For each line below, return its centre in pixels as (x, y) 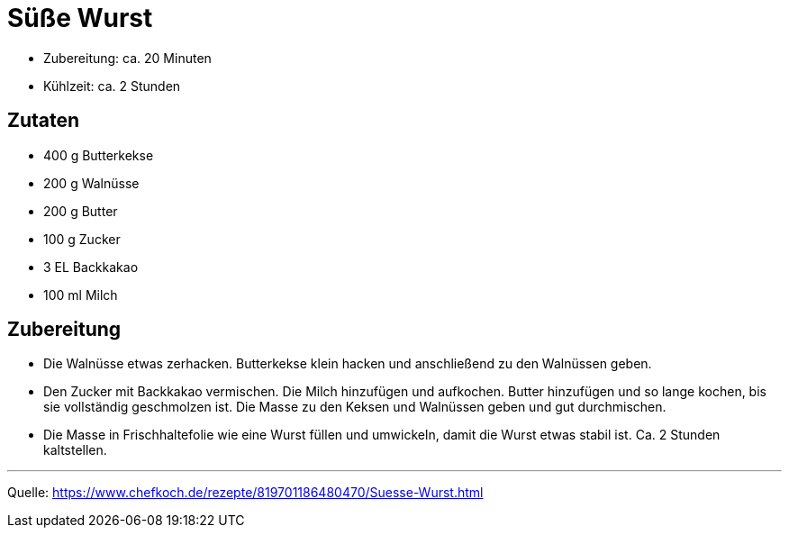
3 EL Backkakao (91, 267)
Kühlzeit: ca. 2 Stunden (112, 86)
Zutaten (44, 121)
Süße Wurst (80, 18)
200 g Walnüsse (91, 183)
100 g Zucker (82, 239)
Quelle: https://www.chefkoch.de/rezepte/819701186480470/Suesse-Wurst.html (245, 493)
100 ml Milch (81, 295)
